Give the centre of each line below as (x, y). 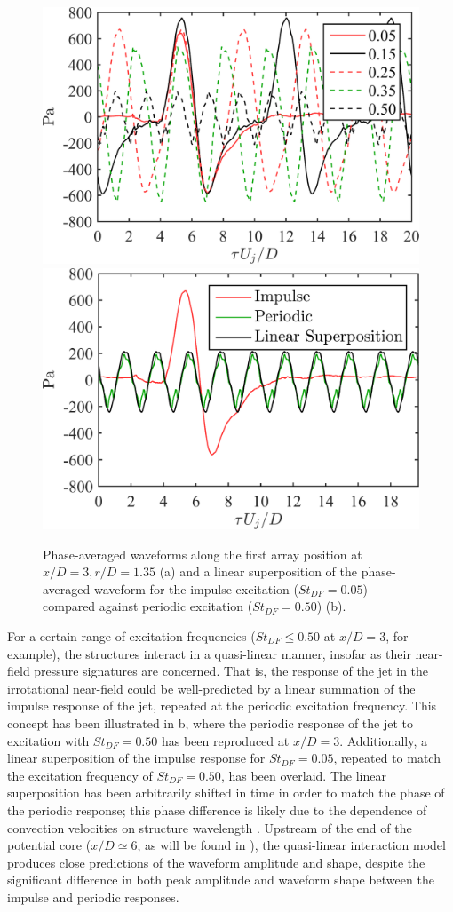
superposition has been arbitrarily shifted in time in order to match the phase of (226, 793)
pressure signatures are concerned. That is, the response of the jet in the (231, 671)
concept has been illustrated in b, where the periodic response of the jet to (211, 722)
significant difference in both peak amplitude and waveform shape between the (221, 880)
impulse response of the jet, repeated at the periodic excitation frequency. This (222, 706)
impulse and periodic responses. (93, 896)
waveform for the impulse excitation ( (196, 588)
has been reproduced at (225, 740)
